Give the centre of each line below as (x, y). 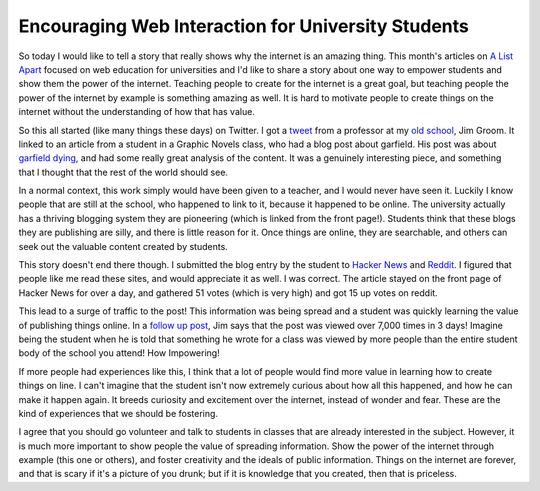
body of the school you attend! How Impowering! (119, 353)
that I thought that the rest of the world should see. (123, 172)
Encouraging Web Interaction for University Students (243, 26)
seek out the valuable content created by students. (123, 246)
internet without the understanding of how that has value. (136, 112)
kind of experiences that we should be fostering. (118, 413)
